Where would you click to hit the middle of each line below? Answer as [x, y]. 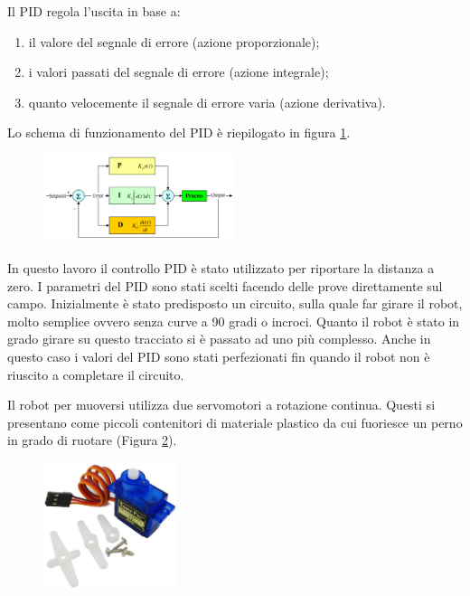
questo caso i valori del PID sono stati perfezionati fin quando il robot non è [219, 357]
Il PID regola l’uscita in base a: [94, 11]
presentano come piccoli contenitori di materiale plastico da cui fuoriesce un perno [235, 422]
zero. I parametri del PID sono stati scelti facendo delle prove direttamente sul [225, 285]
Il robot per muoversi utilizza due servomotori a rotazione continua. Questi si [221, 405]
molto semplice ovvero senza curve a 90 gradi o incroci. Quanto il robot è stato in [234, 321]
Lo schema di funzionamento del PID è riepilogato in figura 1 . [179, 132]
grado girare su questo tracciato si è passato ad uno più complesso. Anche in [219, 339]
